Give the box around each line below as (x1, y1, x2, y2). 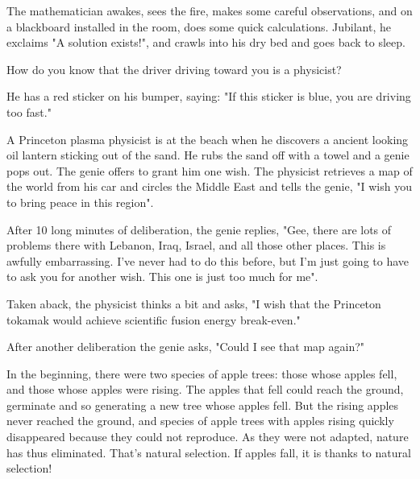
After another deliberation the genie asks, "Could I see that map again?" (6, 338, 365, 355)
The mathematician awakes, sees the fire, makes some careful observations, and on (6, 2, 413, 19)
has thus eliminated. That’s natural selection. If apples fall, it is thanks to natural (6, 444, 411, 460)
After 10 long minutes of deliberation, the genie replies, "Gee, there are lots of (6, 221, 392, 237)
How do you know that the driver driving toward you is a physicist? (6, 60, 342, 77)
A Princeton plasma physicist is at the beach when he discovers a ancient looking (6, 130, 409, 147)
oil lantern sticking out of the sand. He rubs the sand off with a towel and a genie (6, 147, 410, 163)
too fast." (6, 103, 52, 120)
